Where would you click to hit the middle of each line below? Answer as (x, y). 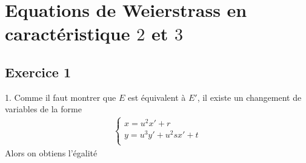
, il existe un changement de (249, 97)
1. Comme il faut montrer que (61, 97)
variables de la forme (43, 109)
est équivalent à (157, 97)
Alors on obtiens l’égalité (51, 152)
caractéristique (68, 34)
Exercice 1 (38, 72)
